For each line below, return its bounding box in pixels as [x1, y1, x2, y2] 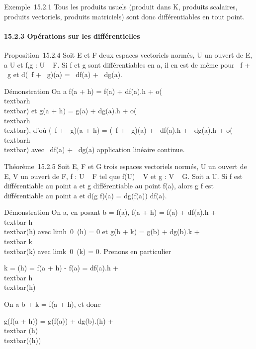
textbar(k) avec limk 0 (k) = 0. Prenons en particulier [4, 246, 171, 256]
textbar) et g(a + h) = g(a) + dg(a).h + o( [4, 105, 137, 115]
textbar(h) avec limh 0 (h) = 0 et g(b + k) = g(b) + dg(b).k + [4, 226, 200, 237]
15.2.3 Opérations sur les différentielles [4, 30, 140, 41]
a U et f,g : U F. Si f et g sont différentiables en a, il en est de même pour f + [4, 59, 251, 70]
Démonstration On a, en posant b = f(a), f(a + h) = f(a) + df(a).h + [4, 207, 217, 217]
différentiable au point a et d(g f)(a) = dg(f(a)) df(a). [4, 190, 167, 200]
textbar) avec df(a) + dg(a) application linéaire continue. [4, 144, 185, 155]
